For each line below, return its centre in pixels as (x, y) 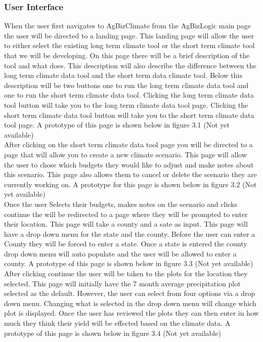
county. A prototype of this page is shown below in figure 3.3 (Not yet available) (129, 263)
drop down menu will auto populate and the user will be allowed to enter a (120, 253)
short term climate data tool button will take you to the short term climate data (129, 115)
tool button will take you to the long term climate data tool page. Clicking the (126, 104)
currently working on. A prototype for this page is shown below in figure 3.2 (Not (130, 184)
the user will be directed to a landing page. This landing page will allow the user (129, 35)
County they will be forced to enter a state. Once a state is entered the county (126, 244)
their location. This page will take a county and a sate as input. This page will (126, 224)
